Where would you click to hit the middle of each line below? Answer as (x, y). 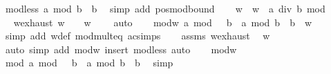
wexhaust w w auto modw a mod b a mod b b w (163, 22)
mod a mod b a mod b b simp (89, 63)
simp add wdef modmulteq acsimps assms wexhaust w (138, 36)
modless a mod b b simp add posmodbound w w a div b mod (165, 8)
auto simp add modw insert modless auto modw (121, 49)
